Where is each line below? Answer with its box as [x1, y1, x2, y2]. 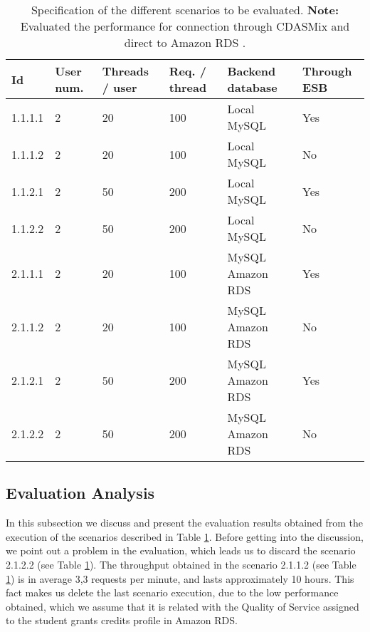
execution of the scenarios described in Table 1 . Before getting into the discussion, [6, 529, 364, 544]
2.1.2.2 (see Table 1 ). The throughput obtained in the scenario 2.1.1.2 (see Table [6, 556, 356, 571]
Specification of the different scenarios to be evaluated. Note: [31, 1, 339, 18]
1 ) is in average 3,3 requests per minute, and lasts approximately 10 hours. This [6, 571, 354, 586]
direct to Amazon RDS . [124, 34, 246, 51]
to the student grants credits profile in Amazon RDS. [6, 613, 238, 628]
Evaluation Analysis [6, 482, 155, 504]
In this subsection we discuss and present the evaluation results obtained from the [6, 515, 364, 530]
